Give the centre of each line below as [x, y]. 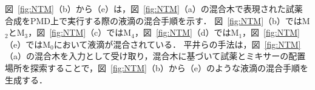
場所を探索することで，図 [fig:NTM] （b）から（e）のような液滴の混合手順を [157, 67]
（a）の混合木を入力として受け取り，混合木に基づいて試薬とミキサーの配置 [155, 56]
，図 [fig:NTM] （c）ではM [80, 32]
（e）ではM [28, 44]
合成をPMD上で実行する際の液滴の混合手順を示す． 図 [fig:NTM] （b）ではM [157, 20]
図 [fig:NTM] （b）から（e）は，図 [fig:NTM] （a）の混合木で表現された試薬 [154, 8]
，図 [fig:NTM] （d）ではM [187, 32]
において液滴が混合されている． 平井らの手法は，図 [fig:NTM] [177, 44]
